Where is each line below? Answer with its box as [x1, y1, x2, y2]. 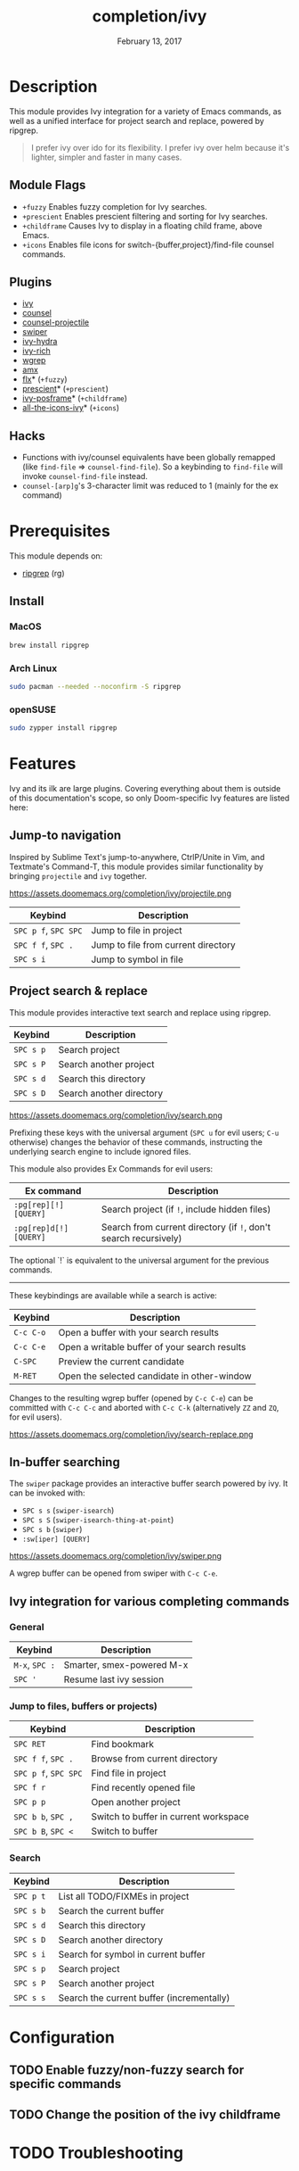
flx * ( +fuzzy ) [21, 374, 69, 385]
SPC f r [13, 1783, 46, 1793]
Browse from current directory [91, 1753, 218, 1765]
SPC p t [13, 1891, 46, 1902]
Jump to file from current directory [91, 939, 236, 951]
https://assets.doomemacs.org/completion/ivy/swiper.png [9, 1551, 222, 1562]
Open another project [91, 1796, 181, 1809]
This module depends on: [9, 551, 103, 561]
